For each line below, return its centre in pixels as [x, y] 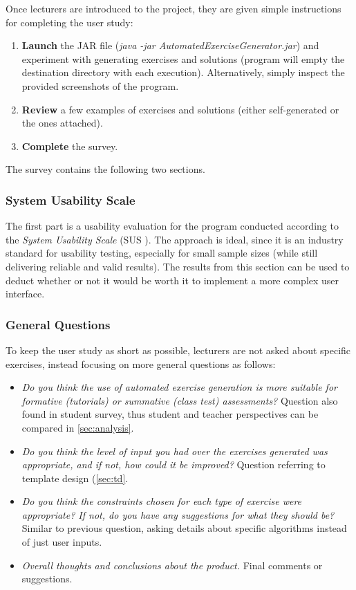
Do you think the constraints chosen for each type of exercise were [162, 501]
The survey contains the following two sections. [105, 169]
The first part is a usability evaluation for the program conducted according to [172, 226]
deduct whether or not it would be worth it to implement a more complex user [172, 280]
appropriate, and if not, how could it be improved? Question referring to [174, 464]
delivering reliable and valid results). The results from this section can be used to [178, 266]
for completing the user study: [69, 22]
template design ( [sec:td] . [75, 478]
